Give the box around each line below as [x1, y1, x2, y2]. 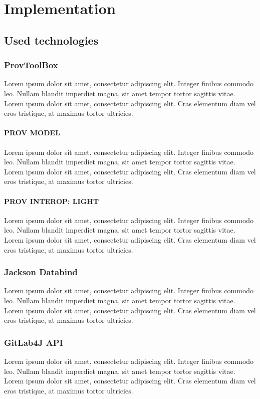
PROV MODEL [4, 127, 60, 138]
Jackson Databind [4, 266, 78, 278]
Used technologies [4, 32, 99, 48]
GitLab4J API [4, 336, 63, 348]
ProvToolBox [4, 59, 58, 71]
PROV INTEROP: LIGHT [4, 195, 99, 206]
